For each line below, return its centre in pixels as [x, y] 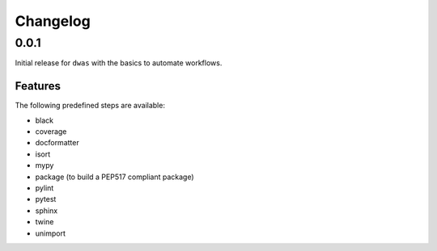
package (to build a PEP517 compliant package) [115, 177]
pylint [45, 188]
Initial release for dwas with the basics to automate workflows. [119, 63]
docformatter [57, 143]
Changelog [53, 21]
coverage [51, 132]
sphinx [47, 211]
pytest [46, 199]
